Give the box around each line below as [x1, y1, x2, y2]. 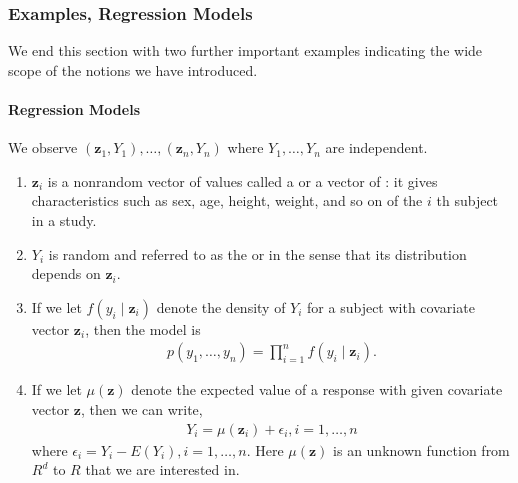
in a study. [31, 209, 97, 230]
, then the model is [85, 318, 201, 339]
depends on [31, 263, 101, 284]
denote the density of [156, 296, 286, 317]
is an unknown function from [333, 439, 510, 460]
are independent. [325, 137, 428, 158]
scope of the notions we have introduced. [8, 59, 258, 80]
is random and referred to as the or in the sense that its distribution [48, 243, 467, 264]
